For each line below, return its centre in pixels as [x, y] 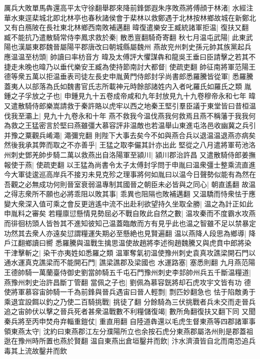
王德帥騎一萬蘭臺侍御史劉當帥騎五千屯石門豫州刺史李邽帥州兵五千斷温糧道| [127, 272]
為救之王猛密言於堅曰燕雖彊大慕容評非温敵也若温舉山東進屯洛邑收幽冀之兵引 [130, 125]
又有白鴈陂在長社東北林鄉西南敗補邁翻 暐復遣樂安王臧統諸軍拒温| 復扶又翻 [126, 27]
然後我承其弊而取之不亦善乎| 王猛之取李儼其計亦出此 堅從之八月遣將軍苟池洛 [130, 145]
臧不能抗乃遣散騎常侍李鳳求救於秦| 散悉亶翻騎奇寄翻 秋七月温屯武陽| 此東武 [128, 37]
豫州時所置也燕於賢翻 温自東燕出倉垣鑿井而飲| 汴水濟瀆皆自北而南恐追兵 [137, 341]
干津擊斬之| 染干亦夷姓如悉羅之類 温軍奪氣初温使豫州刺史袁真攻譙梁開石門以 [130, 252]
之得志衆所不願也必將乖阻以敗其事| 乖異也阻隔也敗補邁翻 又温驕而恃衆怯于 [126, 194]
